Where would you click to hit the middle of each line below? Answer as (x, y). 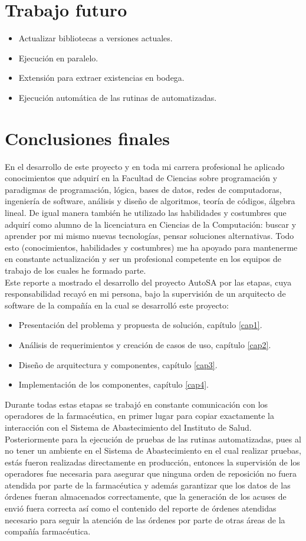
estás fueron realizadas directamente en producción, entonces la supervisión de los (152, 462)
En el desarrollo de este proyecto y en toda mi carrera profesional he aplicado (145, 166)
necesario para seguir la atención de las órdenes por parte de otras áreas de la (145, 519)
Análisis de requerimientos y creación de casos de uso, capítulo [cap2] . (145, 344)
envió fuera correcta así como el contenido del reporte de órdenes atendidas (141, 508)
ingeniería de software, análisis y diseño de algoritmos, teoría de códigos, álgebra (150, 201)
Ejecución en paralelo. (58, 58)
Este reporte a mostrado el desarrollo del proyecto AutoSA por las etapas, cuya (148, 282)
